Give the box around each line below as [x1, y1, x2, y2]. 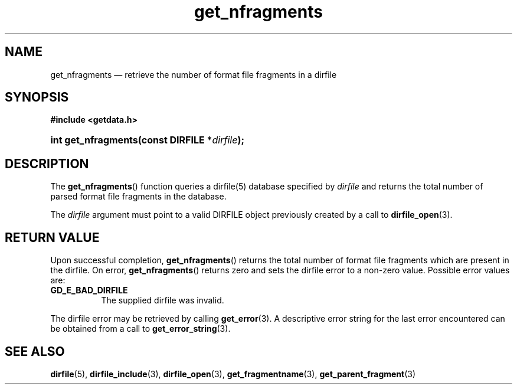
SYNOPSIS [5, 90, 69, 105]
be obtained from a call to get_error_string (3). [50, 323, 231, 334]
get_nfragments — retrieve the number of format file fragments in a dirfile [50, 69, 337, 80]
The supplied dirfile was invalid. [101, 295, 224, 306]
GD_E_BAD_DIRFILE [50, 285, 128, 296]
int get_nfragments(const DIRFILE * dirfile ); [50, 134, 244, 146]
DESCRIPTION [5, 156, 89, 171]
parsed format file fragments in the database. [50, 191, 227, 202]
